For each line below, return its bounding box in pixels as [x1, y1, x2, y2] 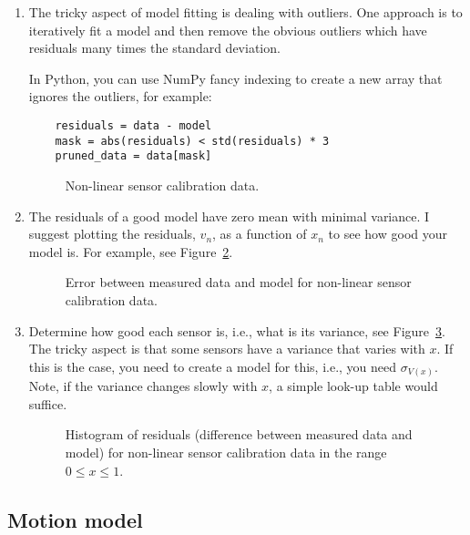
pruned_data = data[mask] [55, 149, 212, 163]
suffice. [28, 394, 67, 413]
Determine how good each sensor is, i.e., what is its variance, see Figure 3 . [28, 321, 445, 340]
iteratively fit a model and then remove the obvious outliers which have [28, 20, 427, 39]
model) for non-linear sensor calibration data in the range [65, 442, 387, 461]
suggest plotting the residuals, [28, 224, 196, 243]
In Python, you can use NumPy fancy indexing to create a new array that [28, 68, 443, 87]
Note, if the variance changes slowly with [28, 376, 258, 396]
